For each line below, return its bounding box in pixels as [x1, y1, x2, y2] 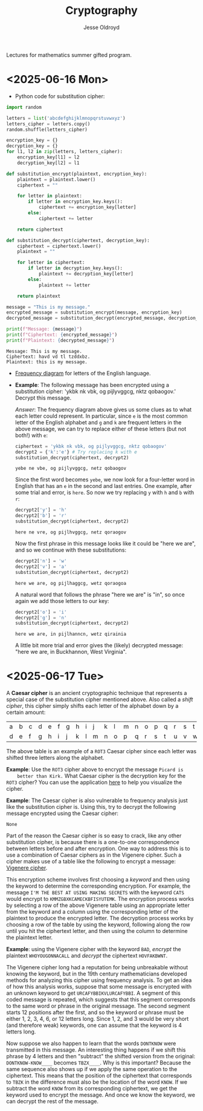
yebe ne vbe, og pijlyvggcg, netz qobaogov [14, 466, 127, 472]
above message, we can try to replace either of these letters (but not [14, 425, 186, 432]
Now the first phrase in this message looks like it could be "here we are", [14, 540, 196, 547]
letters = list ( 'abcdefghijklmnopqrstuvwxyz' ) [6, 115, 126, 121]
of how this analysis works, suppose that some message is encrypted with [6, 983, 192, 991]
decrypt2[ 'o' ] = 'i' [14, 609, 67, 615]
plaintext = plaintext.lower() [17, 176, 96, 182]
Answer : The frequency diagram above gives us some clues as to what [14, 406, 192, 413]
